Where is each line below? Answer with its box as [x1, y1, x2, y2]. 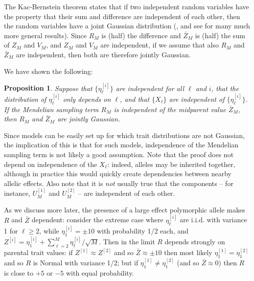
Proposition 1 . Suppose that [4, 83, 92, 93]
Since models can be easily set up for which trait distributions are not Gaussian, [4, 130, 245, 140]
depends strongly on [164, 236, 225, 247]
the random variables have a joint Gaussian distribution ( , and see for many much [4, 21, 250, 31]
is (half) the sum [195, 30, 245, 40]
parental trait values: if [4, 247, 73, 258]
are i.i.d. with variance [180, 214, 247, 225]
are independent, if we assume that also [100, 40, 219, 50]
